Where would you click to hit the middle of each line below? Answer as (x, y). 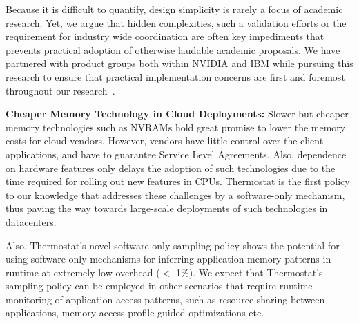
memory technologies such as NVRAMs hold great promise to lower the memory (176, 127)
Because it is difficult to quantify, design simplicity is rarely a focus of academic (174, 9)
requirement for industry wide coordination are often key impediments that (165, 36)
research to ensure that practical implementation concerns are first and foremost (175, 76)
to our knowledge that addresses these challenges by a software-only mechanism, (175, 194)
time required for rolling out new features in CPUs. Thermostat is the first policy (178, 181)
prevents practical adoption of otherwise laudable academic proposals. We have (173, 49)
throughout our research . (60, 90)
